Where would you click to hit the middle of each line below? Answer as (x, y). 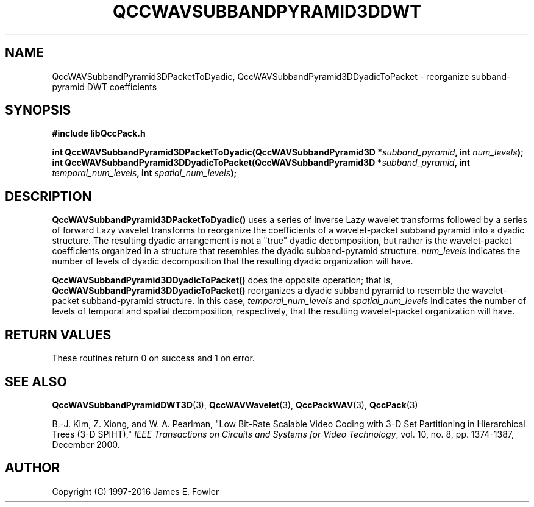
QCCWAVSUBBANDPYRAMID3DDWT (267, 12)
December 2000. (86, 444)
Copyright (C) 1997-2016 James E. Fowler (136, 491)
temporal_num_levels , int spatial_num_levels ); (144, 173)
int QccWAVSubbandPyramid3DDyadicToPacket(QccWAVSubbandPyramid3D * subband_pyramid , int (261, 163)
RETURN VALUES (58, 335)
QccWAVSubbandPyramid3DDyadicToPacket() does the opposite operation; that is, (222, 280)
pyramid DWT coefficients (105, 87)
